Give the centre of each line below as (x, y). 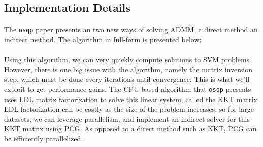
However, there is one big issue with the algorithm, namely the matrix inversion (128, 69)
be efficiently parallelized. (44, 139)
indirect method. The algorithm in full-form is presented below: (103, 40)
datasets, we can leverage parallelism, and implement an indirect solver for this (127, 118)
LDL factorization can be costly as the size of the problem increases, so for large (129, 109)
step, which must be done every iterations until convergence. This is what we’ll (127, 79)
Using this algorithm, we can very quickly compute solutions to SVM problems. (128, 59)
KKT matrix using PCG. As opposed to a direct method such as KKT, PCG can (130, 129)
